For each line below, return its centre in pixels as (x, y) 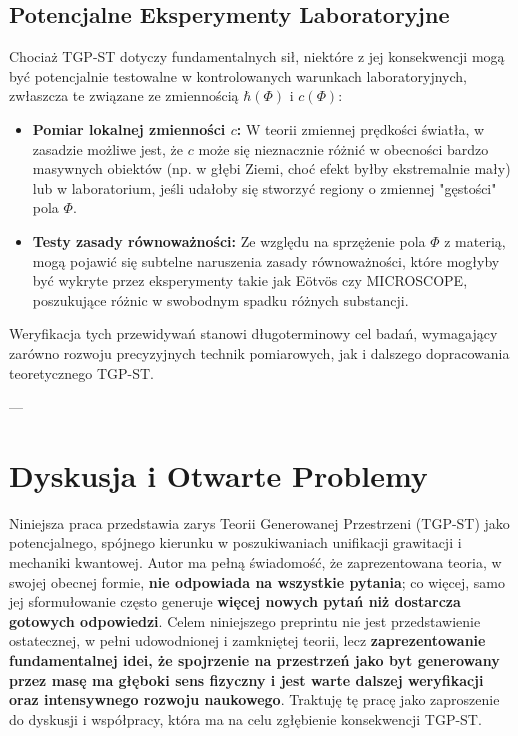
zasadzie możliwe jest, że (108, 148)
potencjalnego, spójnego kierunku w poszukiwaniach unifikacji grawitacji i (235, 542)
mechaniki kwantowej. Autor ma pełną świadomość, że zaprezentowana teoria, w (255, 562)
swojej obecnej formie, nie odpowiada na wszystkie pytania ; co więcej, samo (257, 581)
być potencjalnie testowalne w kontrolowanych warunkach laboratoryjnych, (238, 75)
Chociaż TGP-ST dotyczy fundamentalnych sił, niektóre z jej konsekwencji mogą (257, 56)
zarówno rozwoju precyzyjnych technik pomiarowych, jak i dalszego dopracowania (259, 352)
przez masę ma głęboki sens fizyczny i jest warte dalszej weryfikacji (246, 679)
